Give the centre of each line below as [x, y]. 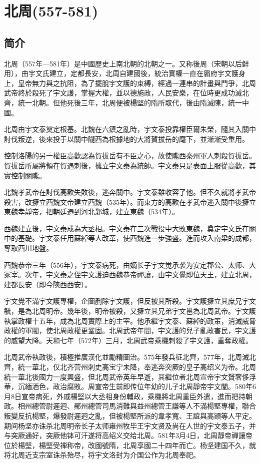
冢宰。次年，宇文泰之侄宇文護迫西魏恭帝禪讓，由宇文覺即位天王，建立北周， [130, 274]
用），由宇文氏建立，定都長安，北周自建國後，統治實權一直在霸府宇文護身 [125, 73]
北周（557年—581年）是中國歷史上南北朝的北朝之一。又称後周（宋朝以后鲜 [126, 63]
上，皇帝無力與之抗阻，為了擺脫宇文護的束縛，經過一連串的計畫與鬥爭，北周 [130, 83]
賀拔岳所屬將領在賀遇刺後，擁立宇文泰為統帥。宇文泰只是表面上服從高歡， [126, 165]
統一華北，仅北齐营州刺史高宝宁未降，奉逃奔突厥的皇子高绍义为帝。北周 [137, 367]
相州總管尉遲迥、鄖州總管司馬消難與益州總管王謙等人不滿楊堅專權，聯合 [137, 406]
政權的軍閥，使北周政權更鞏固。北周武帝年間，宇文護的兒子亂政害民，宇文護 [130, 330]
